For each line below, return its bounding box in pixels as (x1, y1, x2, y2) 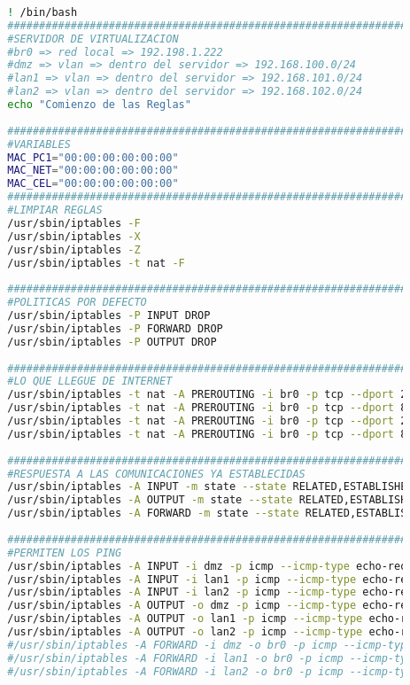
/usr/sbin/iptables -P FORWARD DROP (7, 322, 223, 335)
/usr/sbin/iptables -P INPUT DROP (7, 309, 211, 322)
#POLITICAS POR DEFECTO (7, 296, 147, 309)
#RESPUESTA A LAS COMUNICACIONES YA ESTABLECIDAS (7, 467, 306, 480)
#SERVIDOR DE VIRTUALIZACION (7, 32, 179, 45)
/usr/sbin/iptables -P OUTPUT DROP (7, 335, 217, 348)
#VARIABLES (7, 137, 71, 151)
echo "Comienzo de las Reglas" (7, 98, 191, 111)
